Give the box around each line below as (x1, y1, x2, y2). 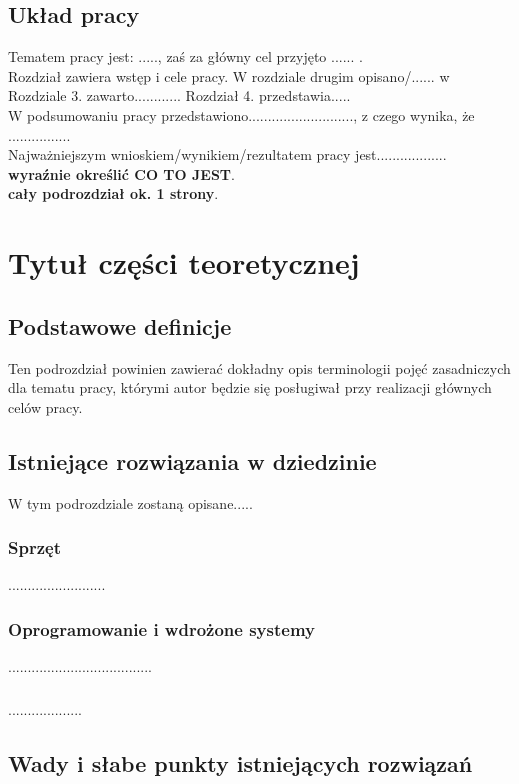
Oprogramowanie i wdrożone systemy (8, 616, 315, 641)
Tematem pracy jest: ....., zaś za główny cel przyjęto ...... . (8, 46, 363, 67)
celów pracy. (8, 396, 83, 417)
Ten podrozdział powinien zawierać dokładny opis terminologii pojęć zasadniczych (8, 357, 511, 378)
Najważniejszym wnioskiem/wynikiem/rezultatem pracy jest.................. (8, 144, 447, 165)
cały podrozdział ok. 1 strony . (8, 183, 219, 204)
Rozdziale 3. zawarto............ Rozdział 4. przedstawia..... (8, 85, 351, 106)
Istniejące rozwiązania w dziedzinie (8, 445, 377, 476)
